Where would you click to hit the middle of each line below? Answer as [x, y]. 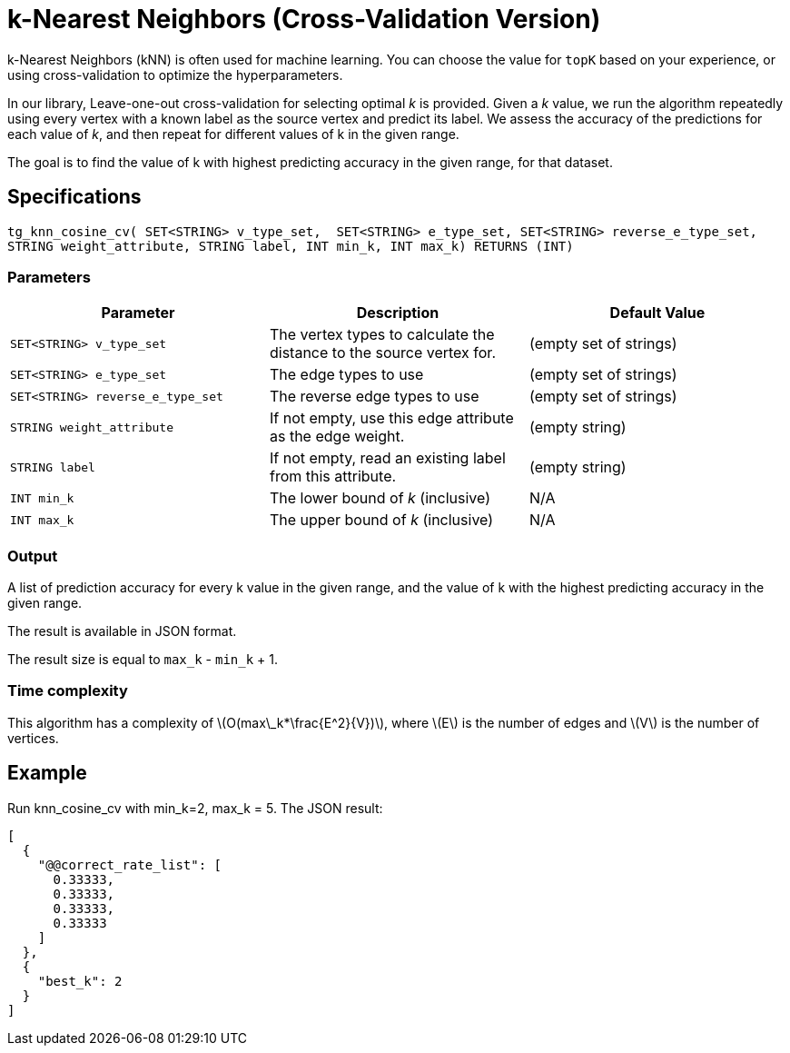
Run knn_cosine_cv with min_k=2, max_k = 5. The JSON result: [195, 808]
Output [33, 556]
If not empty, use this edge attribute [391, 418]
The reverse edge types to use [374, 397]
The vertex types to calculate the [382, 335]
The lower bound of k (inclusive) [380, 498]
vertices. [33, 738]
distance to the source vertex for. [382, 353]
